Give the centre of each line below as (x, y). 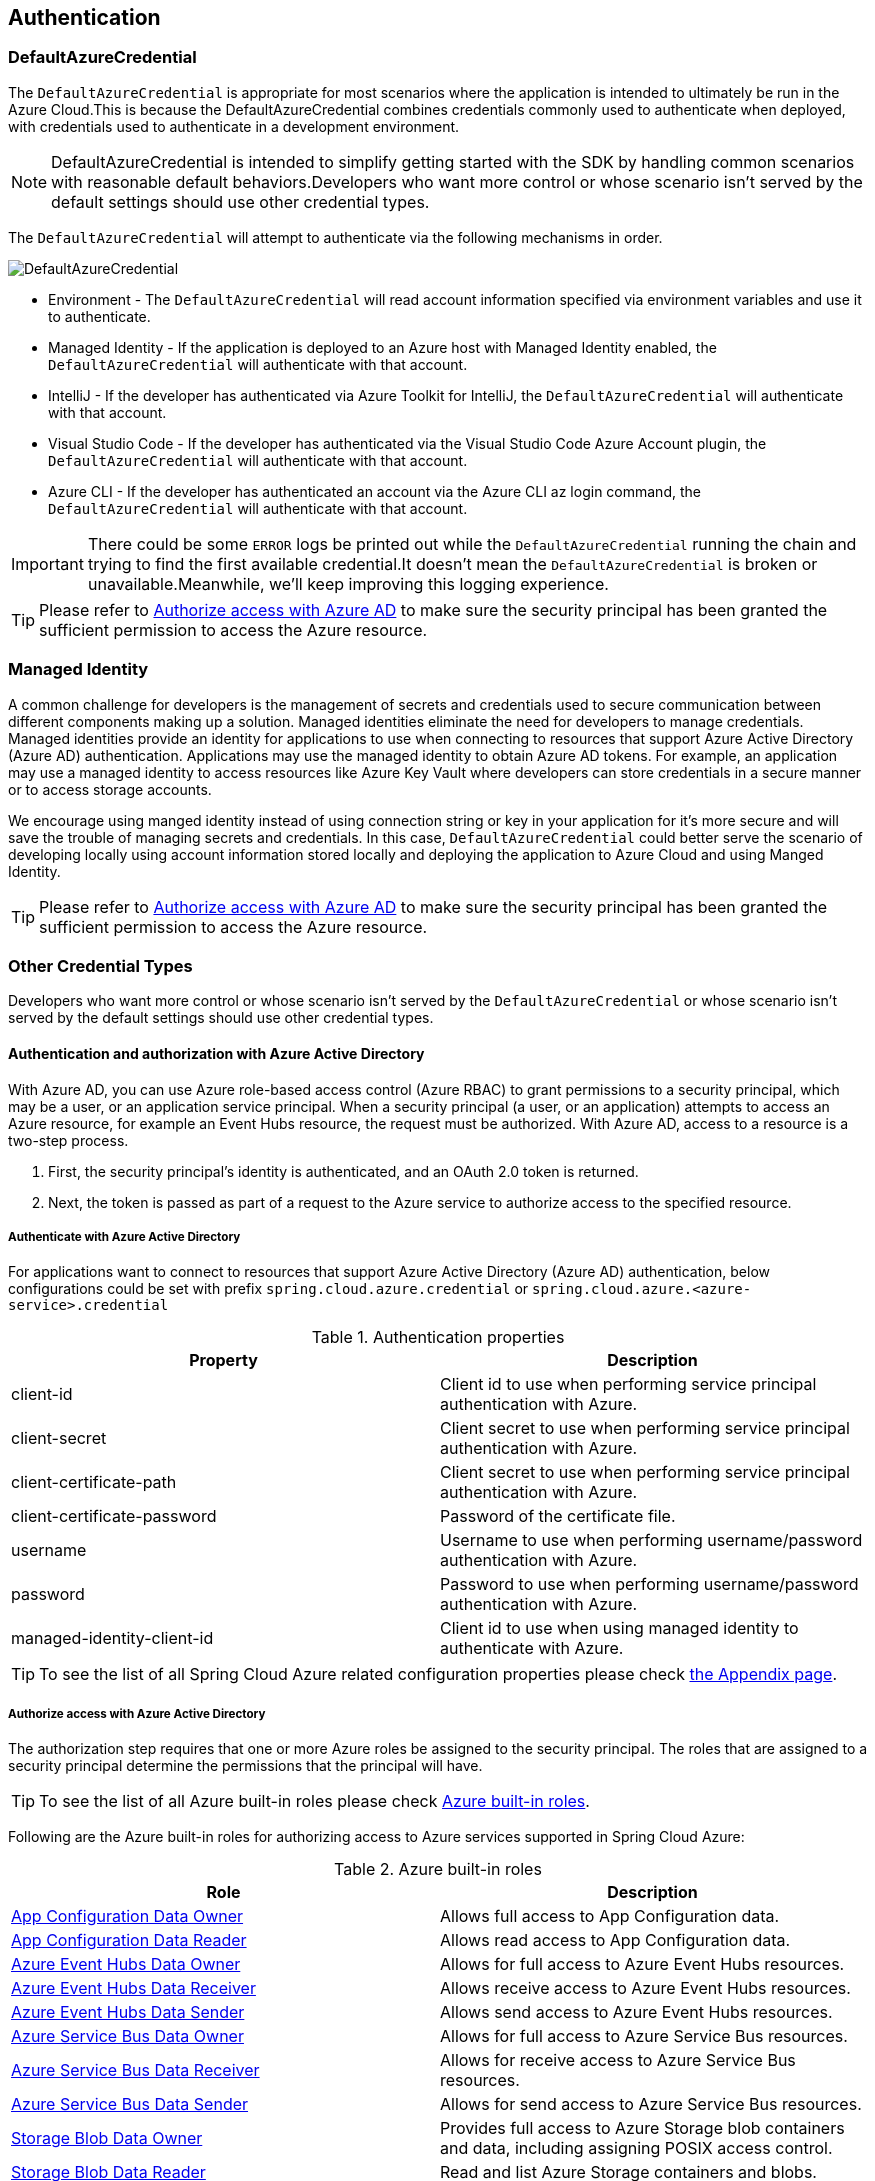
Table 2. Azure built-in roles (438, 1869)
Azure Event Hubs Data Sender (128, 2012)
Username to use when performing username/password (651, 1540)
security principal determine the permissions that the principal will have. (245, 1766)
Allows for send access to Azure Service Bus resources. (651, 2104)
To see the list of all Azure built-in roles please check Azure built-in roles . (314, 1801)
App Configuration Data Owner (127, 1916)
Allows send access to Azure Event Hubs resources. (636, 2012)
